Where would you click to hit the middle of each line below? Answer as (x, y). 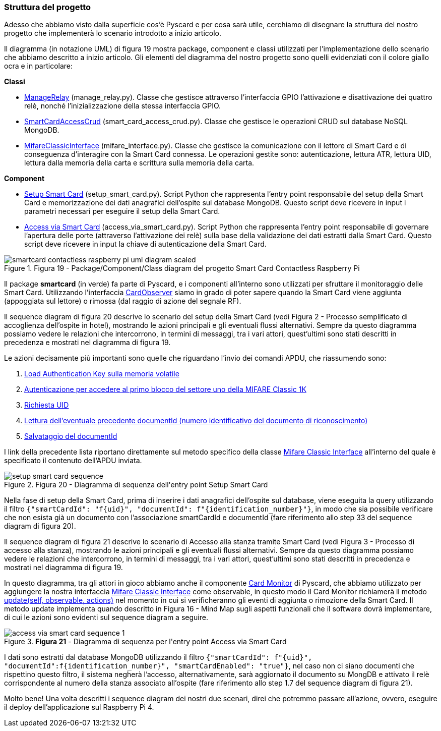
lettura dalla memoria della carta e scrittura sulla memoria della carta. (139, 163)
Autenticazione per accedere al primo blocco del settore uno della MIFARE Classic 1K (165, 389)
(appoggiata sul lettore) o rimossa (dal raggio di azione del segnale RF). (123, 301)
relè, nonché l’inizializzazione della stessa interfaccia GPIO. (123, 106)
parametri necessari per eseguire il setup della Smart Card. (122, 211)
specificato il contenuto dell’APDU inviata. (73, 461)
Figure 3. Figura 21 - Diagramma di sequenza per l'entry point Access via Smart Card (145, 642)
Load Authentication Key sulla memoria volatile (102, 374)
